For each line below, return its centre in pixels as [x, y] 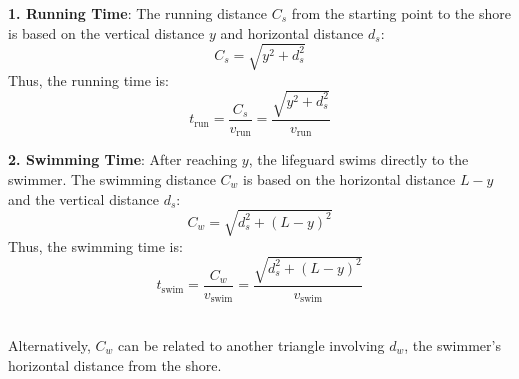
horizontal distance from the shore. [115, 364]
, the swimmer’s [452, 344]
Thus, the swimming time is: [95, 245]
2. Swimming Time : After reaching [123, 159]
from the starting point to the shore [401, 13]
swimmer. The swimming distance [112, 178]
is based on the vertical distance [106, 32]
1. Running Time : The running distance [137, 13]
